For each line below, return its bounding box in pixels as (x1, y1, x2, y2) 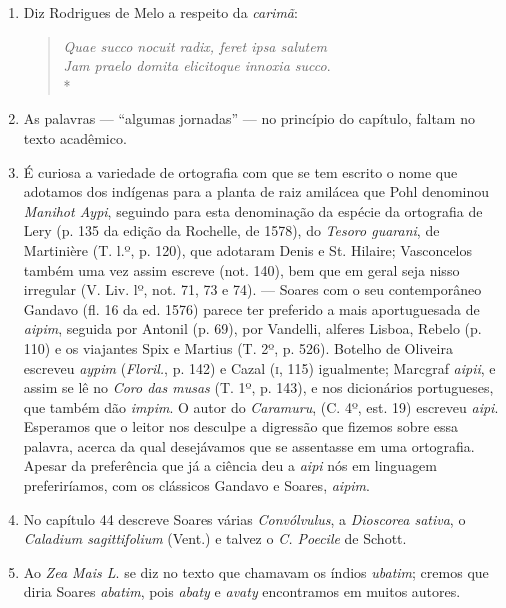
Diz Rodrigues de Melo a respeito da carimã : (23, 2, 298, 22)
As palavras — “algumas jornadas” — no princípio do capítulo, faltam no (23, 108, 475, 129)
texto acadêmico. (23, 127, 127, 148)
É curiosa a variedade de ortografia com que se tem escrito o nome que (23, 161, 458, 182)
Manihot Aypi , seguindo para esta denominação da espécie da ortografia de (23, 200, 483, 221)
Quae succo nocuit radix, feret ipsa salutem (63, 35, 328, 56)
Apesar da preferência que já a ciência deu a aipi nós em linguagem (23, 455, 438, 476)
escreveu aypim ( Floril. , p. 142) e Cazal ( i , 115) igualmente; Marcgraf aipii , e (23, 357, 496, 378)
